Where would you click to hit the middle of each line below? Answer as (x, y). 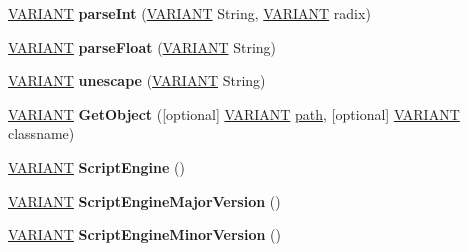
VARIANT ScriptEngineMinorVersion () (144, 234)
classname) (41, 133)
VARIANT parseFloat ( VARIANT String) (142, 46)
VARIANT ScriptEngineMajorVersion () (144, 200)
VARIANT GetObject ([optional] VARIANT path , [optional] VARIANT (234, 113)
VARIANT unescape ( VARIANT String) (137, 80)
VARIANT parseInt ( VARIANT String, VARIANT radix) (189, 13)
